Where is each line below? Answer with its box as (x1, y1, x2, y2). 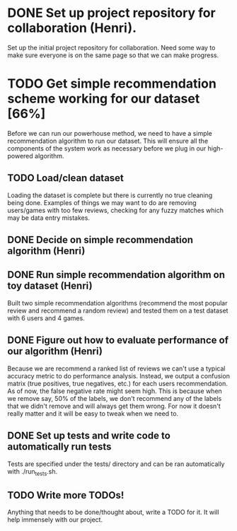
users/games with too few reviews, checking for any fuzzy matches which (7, 206, 224, 214)
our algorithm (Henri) (7, 345, 103, 358)
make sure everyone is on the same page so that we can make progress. (7, 51, 219, 59)
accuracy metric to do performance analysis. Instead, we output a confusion (7, 371, 230, 380)
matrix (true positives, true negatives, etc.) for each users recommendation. (7, 379, 228, 387)
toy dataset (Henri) (7, 280, 93, 292)
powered (7, 151, 33, 160)
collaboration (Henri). (7, 20, 137, 36)
